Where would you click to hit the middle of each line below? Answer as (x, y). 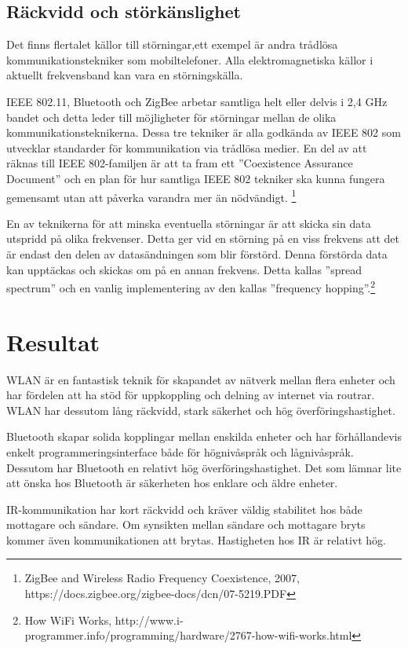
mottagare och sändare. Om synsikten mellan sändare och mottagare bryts (186, 524)
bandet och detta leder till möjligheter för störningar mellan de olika (171, 117)
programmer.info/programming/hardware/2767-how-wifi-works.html (188, 635)
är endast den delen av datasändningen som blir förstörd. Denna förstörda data (197, 253)
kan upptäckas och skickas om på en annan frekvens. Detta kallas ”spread (184, 269)
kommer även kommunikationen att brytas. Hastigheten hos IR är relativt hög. (196, 539)
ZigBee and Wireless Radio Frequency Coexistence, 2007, (162, 578)
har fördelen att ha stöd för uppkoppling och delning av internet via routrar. (191, 395)
